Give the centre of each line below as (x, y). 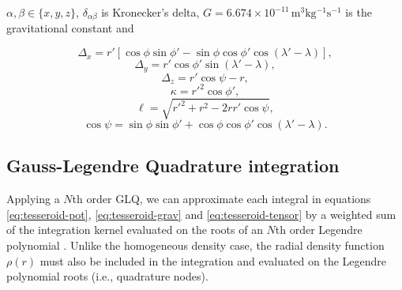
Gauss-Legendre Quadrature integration (173, 166)
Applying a (33, 199)
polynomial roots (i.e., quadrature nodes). (107, 276)
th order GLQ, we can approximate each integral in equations (222, 199)
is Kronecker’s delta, (150, 12)
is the (359, 12)
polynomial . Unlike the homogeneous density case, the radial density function (195, 245)
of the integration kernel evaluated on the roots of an (135, 230)
